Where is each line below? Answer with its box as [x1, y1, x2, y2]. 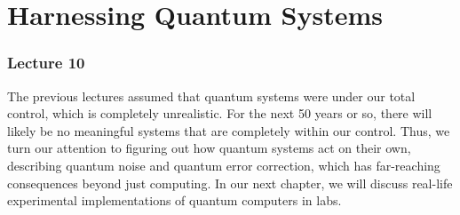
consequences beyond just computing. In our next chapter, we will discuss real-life [7, 173, 453, 192]
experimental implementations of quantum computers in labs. [7, 191, 342, 210]
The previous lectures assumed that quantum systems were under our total [7, 86, 416, 105]
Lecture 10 [7, 52, 85, 74]
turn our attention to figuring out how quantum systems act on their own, [7, 139, 411, 157]
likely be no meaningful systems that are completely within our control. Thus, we [7, 121, 450, 139]
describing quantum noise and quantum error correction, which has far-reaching [7, 155, 440, 174]
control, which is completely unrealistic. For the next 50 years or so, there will [7, 104, 432, 123]
